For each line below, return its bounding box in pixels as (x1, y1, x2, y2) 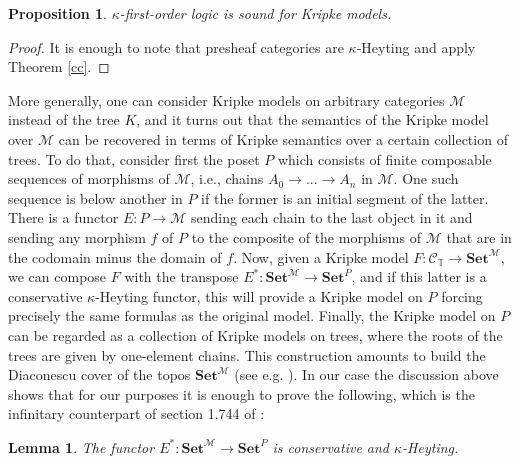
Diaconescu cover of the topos (8, 364, 191, 385)
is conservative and (272, 436, 390, 457)
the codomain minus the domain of (8, 246, 222, 267)
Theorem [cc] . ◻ (8, 56, 110, 77)
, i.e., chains (190, 168, 264, 189)
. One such (393, 168, 459, 189)
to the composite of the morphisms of (191, 226, 421, 247)
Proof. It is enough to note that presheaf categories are (8, 36, 344, 57)
